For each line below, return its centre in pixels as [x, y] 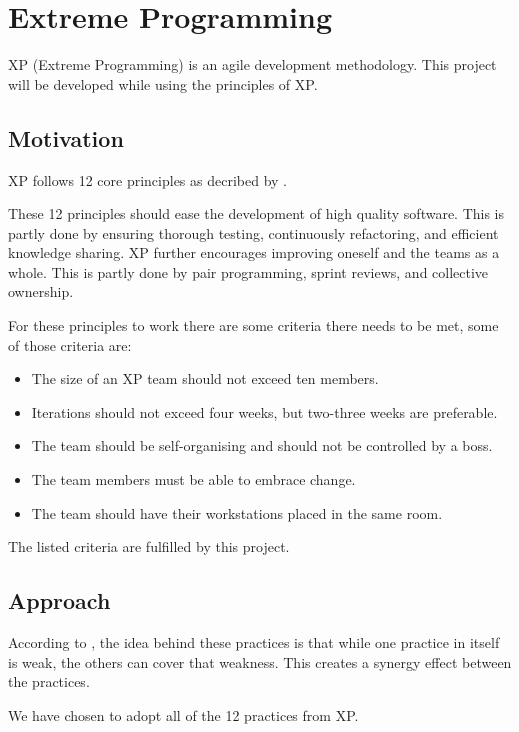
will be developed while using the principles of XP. [163, 83]
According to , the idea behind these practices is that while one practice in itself [254, 642]
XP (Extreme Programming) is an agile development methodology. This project [252, 64]
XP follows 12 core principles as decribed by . [147, 179]
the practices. [49, 681]
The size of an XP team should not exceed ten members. [205, 378]
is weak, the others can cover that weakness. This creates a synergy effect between [260, 661]
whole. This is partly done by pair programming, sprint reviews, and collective [248, 271]
